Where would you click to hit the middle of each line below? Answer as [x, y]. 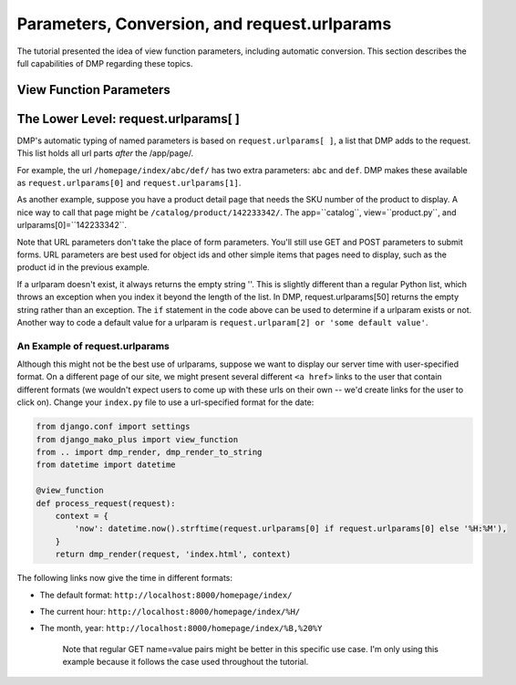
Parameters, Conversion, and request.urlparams [204, 24]
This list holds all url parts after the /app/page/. [105, 153]
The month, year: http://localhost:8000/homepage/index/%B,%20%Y [181, 628]
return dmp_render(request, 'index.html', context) [173, 555]
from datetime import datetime [106, 465]
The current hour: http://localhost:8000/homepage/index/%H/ [170, 611]
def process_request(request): [106, 503]
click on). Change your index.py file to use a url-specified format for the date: [165, 402]
